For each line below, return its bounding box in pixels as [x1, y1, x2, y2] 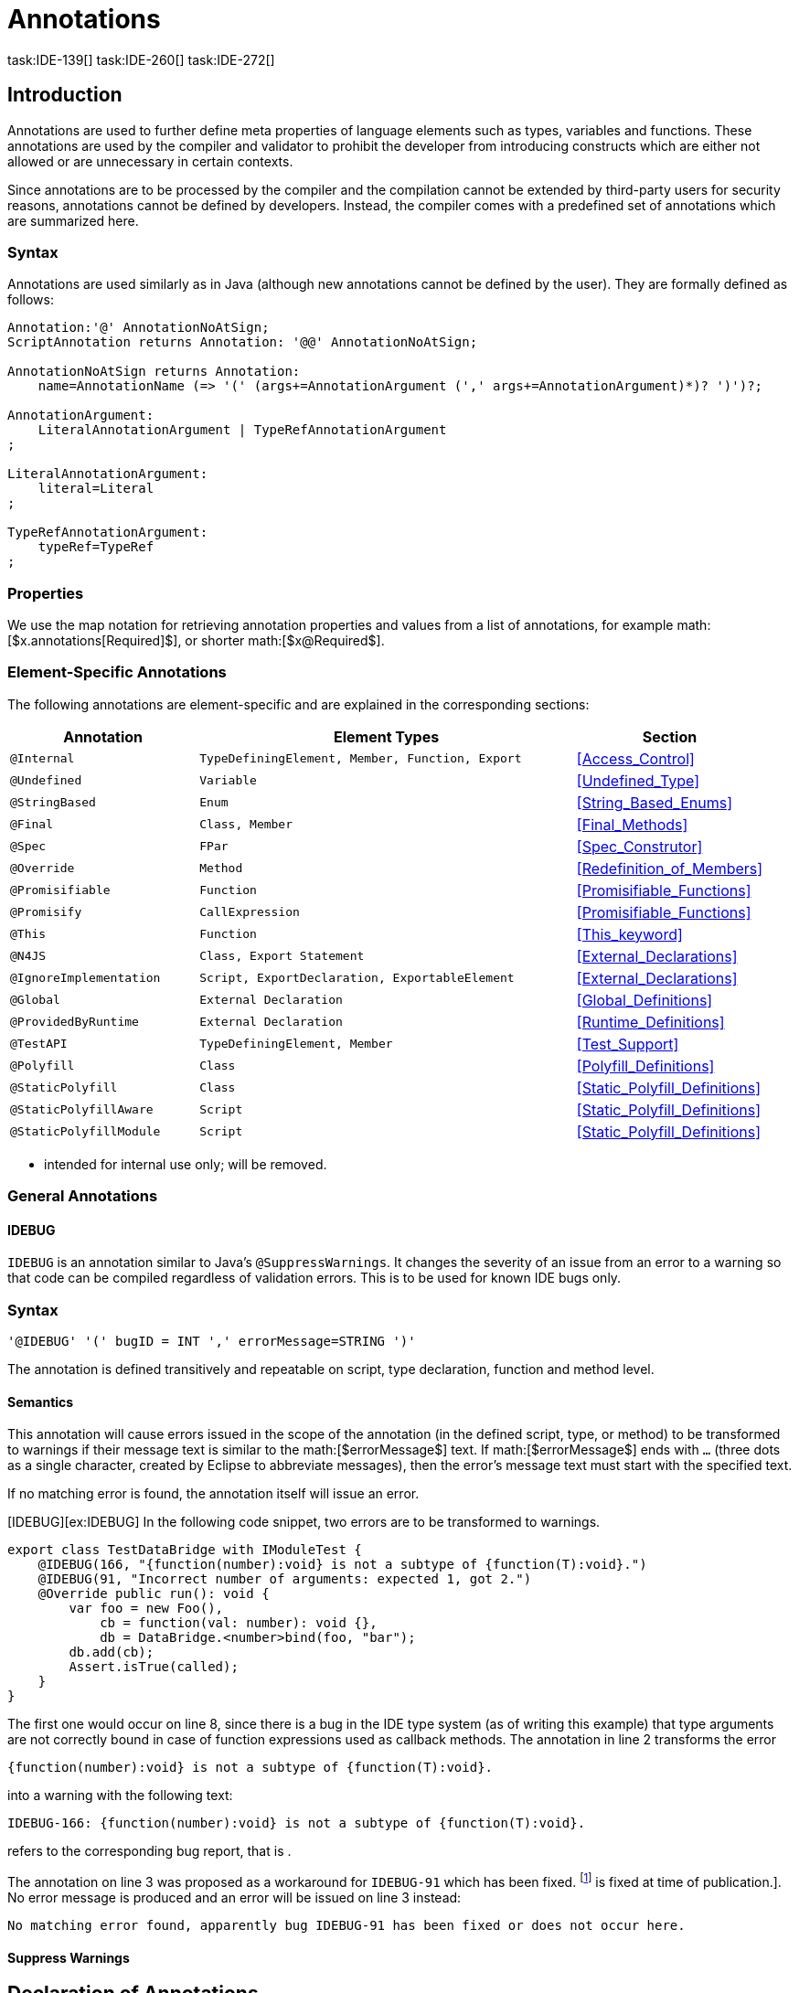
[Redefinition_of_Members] [576, 858, 763, 878]
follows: [7, 292, 54, 308]
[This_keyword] [576, 924, 683, 943]
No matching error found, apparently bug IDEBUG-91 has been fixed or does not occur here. [7, 1918, 686, 1934]
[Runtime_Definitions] [576, 1012, 725, 1031]
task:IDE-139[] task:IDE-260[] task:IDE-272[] [7, 51, 275, 68]
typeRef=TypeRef [37, 539, 154, 555]
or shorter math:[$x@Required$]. [185, 633, 385, 649]
